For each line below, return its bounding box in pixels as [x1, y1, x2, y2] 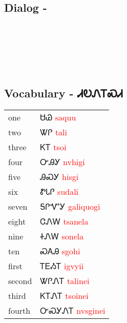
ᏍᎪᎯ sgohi [40, 245, 80, 257]
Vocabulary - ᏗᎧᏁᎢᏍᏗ [4, 85, 123, 101]
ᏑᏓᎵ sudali [40, 186, 79, 198]
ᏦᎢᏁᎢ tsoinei [40, 290, 89, 302]
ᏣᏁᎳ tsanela [40, 215, 89, 228]
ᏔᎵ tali [40, 126, 68, 138]
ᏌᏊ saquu [40, 111, 76, 124]
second [8, 275, 32, 287]
